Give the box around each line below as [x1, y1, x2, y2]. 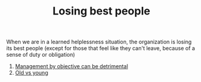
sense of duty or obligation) [6, 51, 75, 58]
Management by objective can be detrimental [14, 63, 129, 70]
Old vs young [14, 69, 48, 77]
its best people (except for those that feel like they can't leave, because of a [6, 45, 195, 52]
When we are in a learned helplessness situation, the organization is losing [6, 38, 192, 46]
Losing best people [52, 4, 151, 18]
